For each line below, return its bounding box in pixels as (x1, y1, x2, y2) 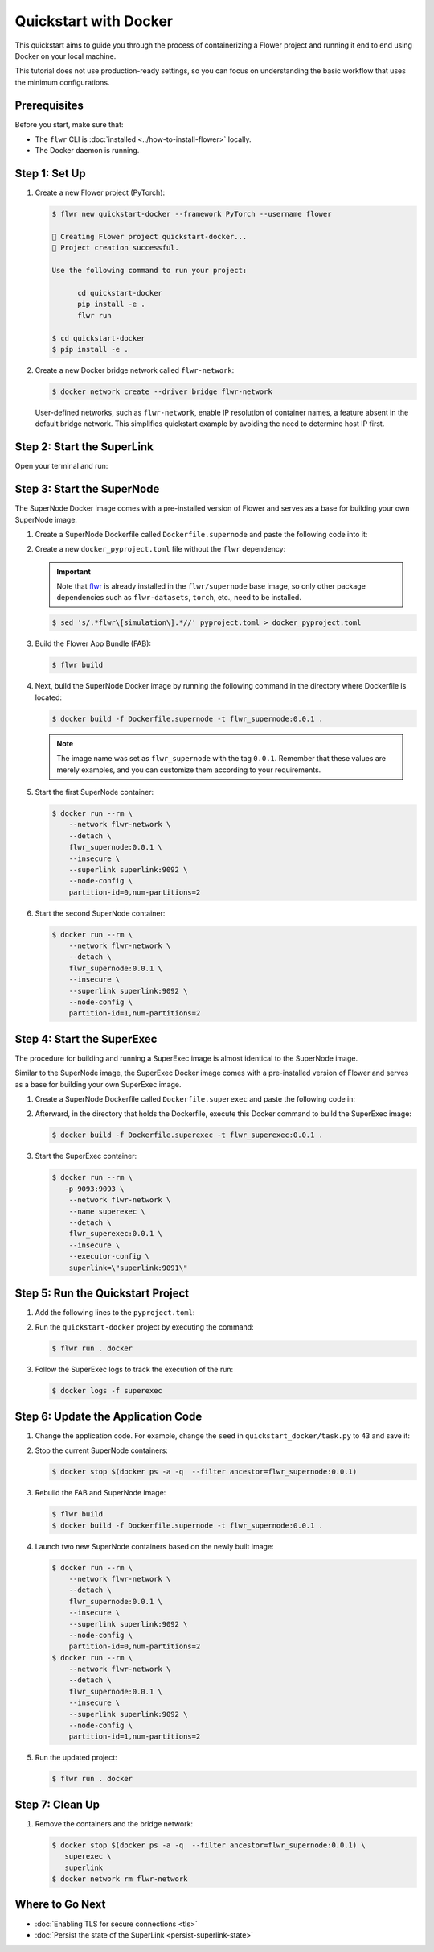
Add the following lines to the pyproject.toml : (35, 1308, 195, 1317)
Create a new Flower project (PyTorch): (35, 188, 166, 197)
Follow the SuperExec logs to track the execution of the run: (35, 1365, 233, 1375)
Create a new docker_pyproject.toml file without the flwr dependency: (35, 544, 286, 554)
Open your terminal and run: (14, 461, 108, 471)
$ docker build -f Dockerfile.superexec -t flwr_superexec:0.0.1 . (51, 1131, 324, 1139)
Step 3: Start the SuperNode (14, 482, 160, 496)
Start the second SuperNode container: (35, 908, 166, 918)
